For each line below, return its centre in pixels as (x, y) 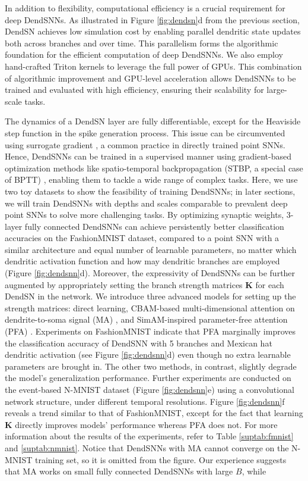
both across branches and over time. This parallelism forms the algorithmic (142, 43)
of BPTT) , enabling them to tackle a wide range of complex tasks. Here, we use (151, 179)
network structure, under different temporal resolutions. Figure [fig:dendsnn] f (145, 401)
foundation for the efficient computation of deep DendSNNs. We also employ (144, 54)
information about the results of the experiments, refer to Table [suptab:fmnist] (149, 436)
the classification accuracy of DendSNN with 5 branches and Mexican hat (139, 343)
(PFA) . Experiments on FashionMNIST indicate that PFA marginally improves (150, 331)
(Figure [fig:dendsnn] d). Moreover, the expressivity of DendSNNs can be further (150, 273)
